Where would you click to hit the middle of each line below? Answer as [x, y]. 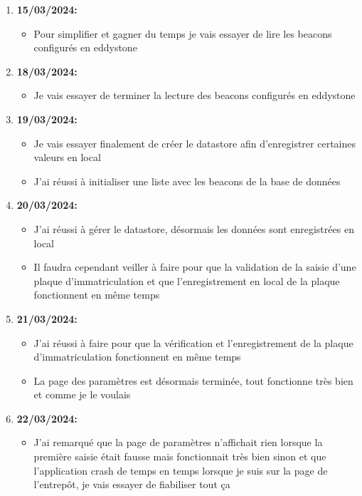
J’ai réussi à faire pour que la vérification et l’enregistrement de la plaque [193, 342]
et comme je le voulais [82, 394]
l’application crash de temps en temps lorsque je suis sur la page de [181, 470]
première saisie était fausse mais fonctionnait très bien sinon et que [180, 456]
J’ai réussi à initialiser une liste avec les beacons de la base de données [187, 181]
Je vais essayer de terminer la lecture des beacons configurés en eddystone [195, 95]
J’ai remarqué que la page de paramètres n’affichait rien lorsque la [178, 442]
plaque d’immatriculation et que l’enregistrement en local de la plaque [187, 280]
